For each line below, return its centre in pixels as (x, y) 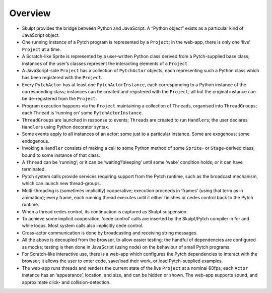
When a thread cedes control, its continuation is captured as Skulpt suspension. (105, 211)
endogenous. (36, 141)
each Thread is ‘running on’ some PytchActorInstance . (82, 113)
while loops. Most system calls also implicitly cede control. (83, 226)
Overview (30, 13)
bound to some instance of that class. (61, 155)
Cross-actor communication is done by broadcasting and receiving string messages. (110, 232)
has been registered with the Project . (62, 78)
